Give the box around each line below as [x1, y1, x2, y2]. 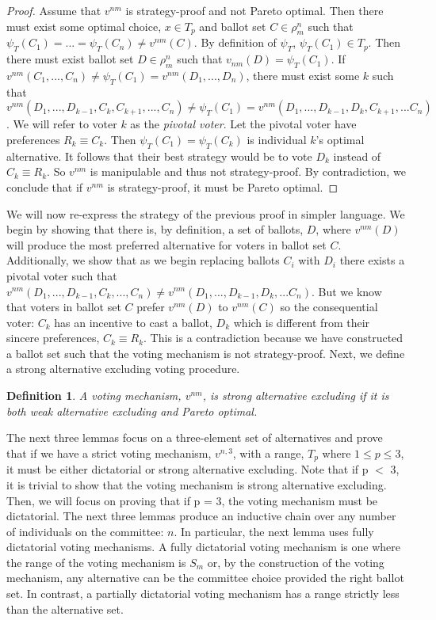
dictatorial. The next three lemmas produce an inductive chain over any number [6, 508, 396, 524]
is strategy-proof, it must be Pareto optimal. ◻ [107, 178, 338, 195]
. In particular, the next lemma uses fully [174, 523, 374, 539]
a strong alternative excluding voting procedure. [6, 360, 240, 377]
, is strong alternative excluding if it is [202, 387, 389, 404]
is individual [247, 131, 307, 147]
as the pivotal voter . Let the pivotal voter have [130, 116, 357, 132]
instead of [333, 147, 381, 164]
